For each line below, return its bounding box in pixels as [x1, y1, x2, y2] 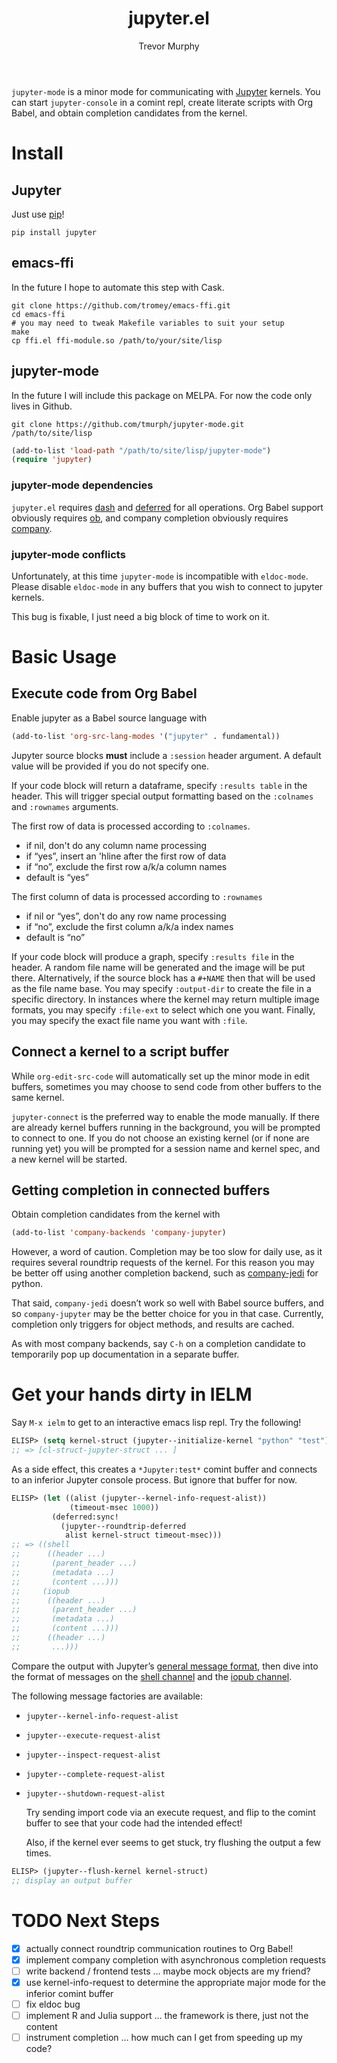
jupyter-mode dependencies [11, 478, 154, 492]
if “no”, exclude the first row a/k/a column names [25, 860, 228, 872]
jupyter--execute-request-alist [25, 1730, 161, 1741]
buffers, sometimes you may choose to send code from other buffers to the [11, 1080, 322, 1092]
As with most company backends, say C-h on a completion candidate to [11, 1338, 306, 1350]
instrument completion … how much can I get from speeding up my [25, 2031, 303, 2043]
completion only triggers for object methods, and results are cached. [11, 1318, 295, 1331]
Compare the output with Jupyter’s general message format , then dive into [11, 1660, 319, 1672]
